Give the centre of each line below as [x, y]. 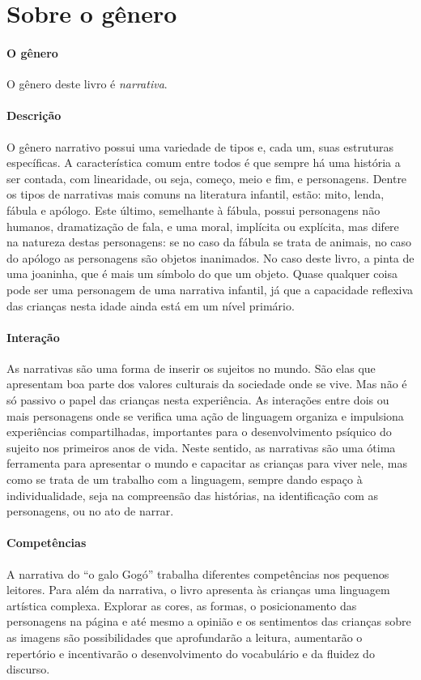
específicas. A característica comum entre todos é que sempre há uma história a [204, 163]
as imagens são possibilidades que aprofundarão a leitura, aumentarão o [185, 637]
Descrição [34, 115]
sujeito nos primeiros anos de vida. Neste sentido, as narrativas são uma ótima [201, 447]
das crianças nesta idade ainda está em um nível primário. [151, 305]
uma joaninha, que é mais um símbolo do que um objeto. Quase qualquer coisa [202, 274]
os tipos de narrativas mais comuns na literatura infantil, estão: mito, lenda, [196, 194]
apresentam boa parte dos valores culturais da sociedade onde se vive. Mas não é [207, 384]
